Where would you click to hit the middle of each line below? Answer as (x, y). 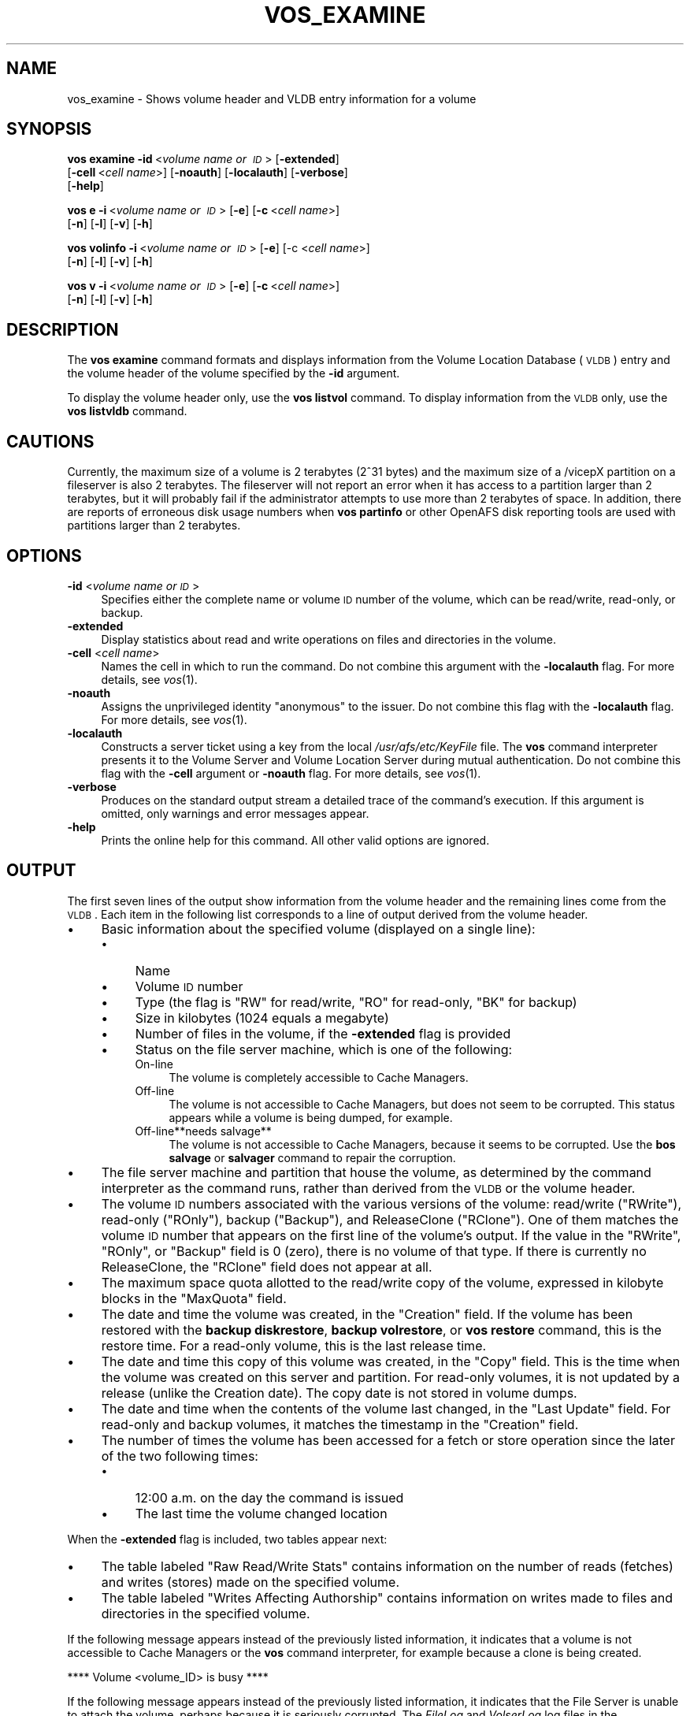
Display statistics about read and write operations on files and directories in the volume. (328, 639)
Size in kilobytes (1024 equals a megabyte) (262, 1018)
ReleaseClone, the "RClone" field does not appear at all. (267, 1267)
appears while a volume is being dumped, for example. (311, 1117)
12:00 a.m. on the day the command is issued (269, 1497)
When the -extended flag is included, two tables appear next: (227, 1539)
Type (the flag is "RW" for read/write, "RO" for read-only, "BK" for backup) (356, 1002)
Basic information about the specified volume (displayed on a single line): (318, 929)
